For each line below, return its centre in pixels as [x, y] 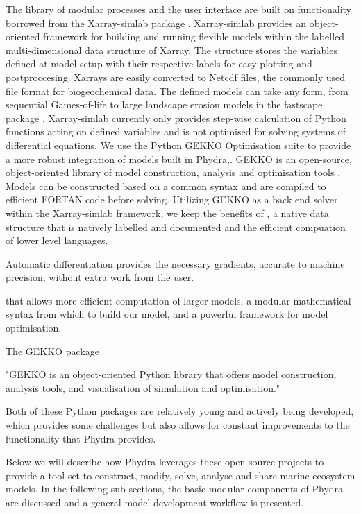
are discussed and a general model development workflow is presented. [155, 502]
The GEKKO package [52, 351]
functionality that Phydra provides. [81, 438]
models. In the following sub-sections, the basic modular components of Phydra [175, 489]
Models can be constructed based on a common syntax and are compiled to [166, 186]
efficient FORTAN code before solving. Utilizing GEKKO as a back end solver [172, 199]
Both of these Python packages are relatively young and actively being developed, [180, 411]
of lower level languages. [57, 240]
